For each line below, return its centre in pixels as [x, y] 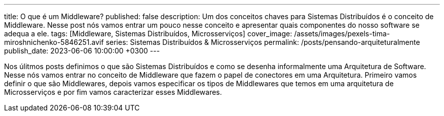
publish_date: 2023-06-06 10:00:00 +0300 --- [82, 51]
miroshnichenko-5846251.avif [54, 42]
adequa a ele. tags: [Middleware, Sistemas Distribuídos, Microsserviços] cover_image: [148, 34]
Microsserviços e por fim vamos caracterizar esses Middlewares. [113, 92]
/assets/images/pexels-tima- [342, 34]
